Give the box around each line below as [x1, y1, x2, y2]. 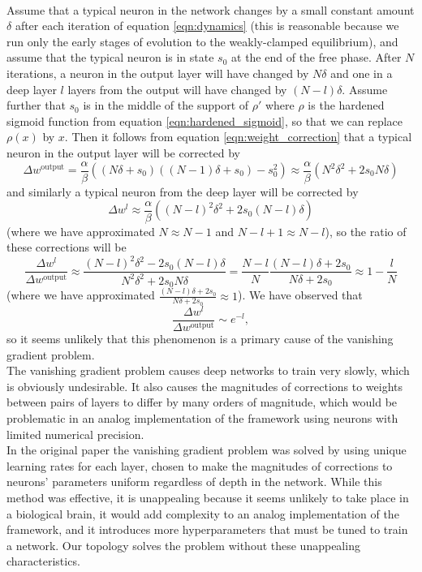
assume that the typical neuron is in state [6, 49, 214, 66]
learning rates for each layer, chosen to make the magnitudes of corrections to [6, 457, 393, 474]
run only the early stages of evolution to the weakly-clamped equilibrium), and [6, 32, 398, 49]
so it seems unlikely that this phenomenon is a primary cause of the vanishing [6, 330, 394, 347]
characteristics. [6, 553, 80, 570]
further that [6, 97, 66, 114]
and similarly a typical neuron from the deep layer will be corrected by [6, 183, 359, 200]
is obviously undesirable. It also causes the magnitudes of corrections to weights [6, 377, 403, 394]
